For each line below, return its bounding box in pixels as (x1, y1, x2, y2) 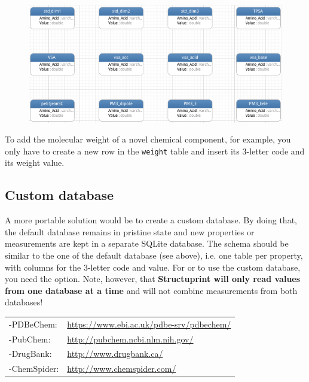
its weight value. (5, 156, 65, 169)
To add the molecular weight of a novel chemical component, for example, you (5, 133, 291, 145)
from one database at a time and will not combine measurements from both (5, 284, 298, 296)
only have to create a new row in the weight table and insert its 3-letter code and (5, 144, 305, 157)
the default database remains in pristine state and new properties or (5, 225, 255, 238)
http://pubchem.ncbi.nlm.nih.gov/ (67, 332, 194, 345)
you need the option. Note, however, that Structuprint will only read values (5, 272, 301, 285)
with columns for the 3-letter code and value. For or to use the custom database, (5, 260, 301, 273)
